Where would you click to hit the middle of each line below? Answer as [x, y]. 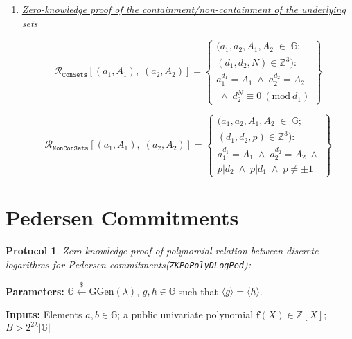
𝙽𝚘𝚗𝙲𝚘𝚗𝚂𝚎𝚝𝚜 [71, 148]
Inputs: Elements [44, 314]
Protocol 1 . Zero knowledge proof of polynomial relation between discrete [162, 251]
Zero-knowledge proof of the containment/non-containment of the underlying [184, 9]
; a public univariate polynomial [185, 314]
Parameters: [35, 291]
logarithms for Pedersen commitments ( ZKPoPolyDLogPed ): [128, 264]
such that [199, 291]
